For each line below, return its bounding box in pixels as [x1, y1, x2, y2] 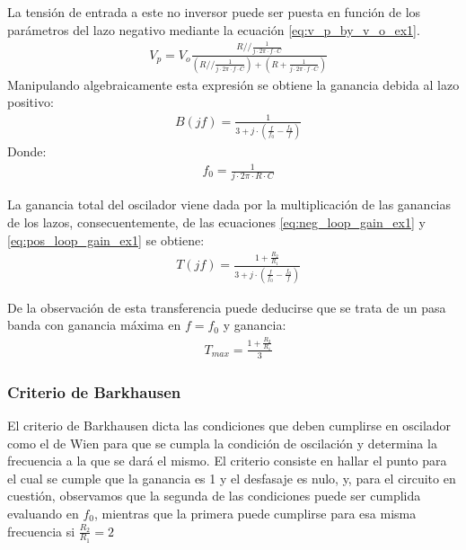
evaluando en [7, 503, 79, 522]
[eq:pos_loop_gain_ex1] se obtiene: [7, 230, 205, 249]
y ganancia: [223, 315, 286, 334]
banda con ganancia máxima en [7, 315, 181, 334]
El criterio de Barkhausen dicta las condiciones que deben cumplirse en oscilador [7, 416, 452, 435]
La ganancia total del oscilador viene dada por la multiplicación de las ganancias [7, 195, 452, 214]
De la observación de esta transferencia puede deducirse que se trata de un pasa [7, 297, 446, 316]
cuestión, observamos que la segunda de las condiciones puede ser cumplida [7, 486, 421, 505]
